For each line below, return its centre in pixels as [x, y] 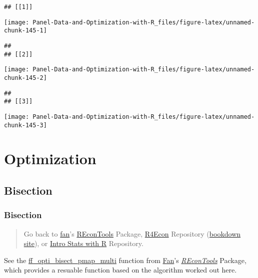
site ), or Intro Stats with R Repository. [83, 243]
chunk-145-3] [25, 125]
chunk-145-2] [25, 78]
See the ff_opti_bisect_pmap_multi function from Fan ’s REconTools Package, [125, 260]
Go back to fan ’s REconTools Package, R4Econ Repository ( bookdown [132, 233]
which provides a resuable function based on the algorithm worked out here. [120, 270]
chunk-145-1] [25, 31]
